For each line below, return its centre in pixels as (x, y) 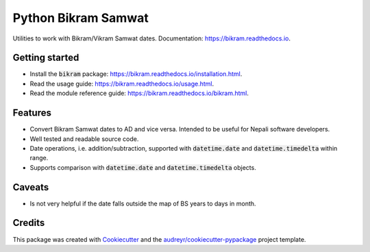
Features (32, 113)
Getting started (46, 58)
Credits (29, 223)
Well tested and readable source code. (84, 139)
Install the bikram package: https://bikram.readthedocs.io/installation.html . (136, 74)
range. (39, 158)
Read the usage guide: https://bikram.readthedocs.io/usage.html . (122, 84)
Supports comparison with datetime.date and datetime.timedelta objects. (143, 167)
